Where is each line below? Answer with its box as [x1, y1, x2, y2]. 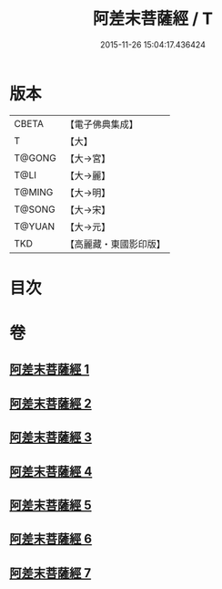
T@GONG [14, 152, 56, 164]
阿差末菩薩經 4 [9, 463, 93, 479]
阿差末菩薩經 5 [9, 498, 93, 513]
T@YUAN [14, 220, 55, 233]
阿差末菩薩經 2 [9, 395, 93, 411]
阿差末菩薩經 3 [9, 430, 93, 446]
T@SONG [14, 203, 56, 216]
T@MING [14, 185, 54, 198]
